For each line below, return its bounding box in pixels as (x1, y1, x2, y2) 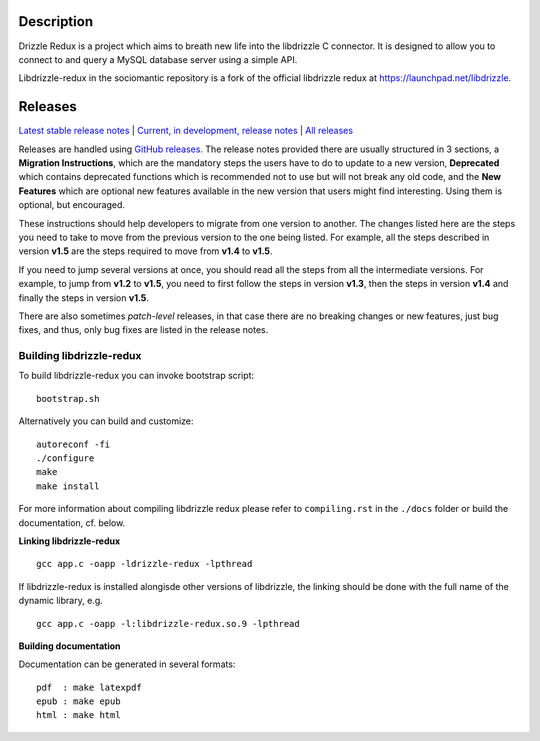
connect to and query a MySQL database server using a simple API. (18, 53, 298, 65)
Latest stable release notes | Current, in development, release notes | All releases (18, 125, 354, 137)
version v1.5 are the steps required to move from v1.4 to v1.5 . (18, 245, 273, 257)
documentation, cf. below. (18, 516, 126, 529)
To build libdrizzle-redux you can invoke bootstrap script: (18, 370, 255, 382)
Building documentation (18, 640, 121, 652)
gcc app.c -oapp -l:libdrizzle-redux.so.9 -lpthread (36, 618, 300, 629)
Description (18, 13, 94, 30)
